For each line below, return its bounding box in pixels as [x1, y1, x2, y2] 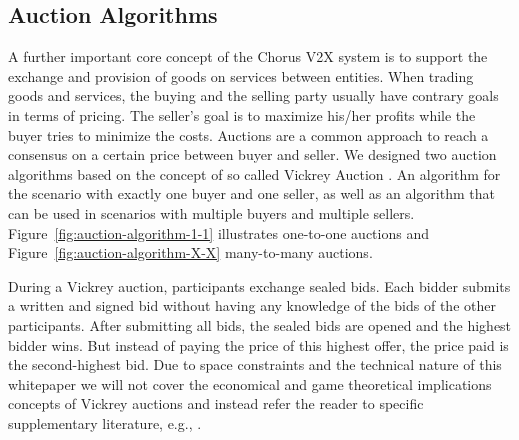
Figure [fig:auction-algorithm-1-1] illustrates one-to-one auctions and [8, 222, 429, 243]
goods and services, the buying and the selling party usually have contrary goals [8, 85, 499, 106]
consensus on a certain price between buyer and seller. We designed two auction [8, 144, 497, 165]
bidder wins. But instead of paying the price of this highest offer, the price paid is [8, 334, 509, 355]
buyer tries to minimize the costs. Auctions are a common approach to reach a [8, 124, 489, 145]
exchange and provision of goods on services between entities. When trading [8, 65, 474, 86]
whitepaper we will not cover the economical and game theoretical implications [8, 373, 492, 394]
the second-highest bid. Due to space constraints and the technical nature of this [8, 354, 502, 375]
